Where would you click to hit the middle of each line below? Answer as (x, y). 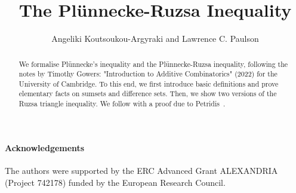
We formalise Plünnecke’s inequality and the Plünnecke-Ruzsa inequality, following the (153, 64)
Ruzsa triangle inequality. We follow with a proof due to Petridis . (122, 104)
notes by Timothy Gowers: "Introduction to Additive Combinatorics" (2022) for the (148, 74)
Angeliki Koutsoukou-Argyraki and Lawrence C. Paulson (155, 39)
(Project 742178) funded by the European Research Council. (115, 182)
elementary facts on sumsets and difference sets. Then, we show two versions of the (148, 94)
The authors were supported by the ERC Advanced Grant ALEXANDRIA (141, 170)
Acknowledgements (45, 147)
